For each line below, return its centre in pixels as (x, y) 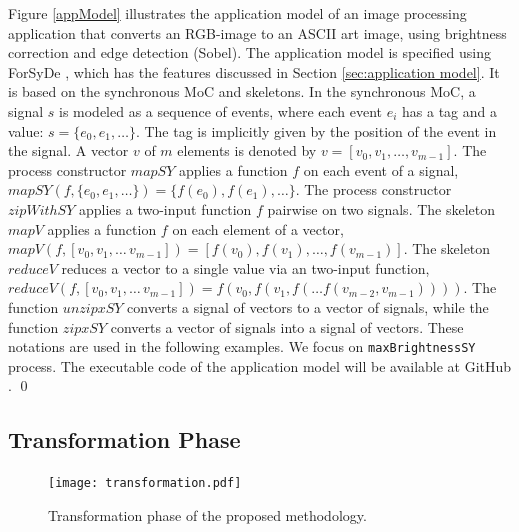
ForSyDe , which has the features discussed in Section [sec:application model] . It (254, 71)
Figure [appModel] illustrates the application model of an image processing (237, 13)
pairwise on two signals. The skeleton (381, 208)
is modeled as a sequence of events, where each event (220, 110)
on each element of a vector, (258, 228)
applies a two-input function (165, 208)
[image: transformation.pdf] (145, 483)
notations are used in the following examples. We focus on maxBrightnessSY (242, 346)
